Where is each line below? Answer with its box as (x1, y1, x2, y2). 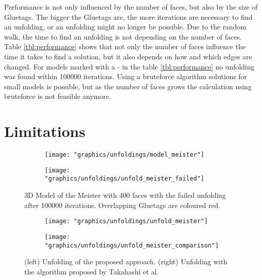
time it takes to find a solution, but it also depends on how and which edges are (4, 51, 252, 61)
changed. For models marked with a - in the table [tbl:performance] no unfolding (4, 61, 254, 72)
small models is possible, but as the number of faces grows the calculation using (4, 81, 252, 91)
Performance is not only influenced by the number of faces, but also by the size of (4, 2, 258, 12)
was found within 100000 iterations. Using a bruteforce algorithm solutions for (4, 71, 247, 82)
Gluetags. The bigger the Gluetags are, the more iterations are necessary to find (4, 11, 253, 22)
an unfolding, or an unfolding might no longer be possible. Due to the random (4, 21, 247, 32)
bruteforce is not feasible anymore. (4, 91, 111, 101)
